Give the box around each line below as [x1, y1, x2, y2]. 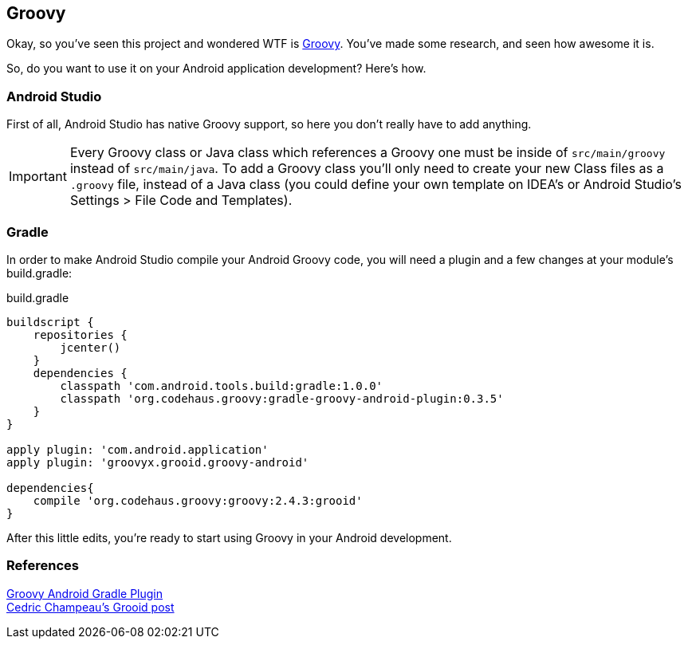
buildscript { [6, 315, 94, 328]
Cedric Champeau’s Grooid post [6, 600, 175, 614]
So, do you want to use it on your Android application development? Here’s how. [6, 61, 427, 76]
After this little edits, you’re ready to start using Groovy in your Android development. [6, 530, 452, 545]
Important [9, 168, 67, 185]
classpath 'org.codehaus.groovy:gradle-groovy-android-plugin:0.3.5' [60, 391, 504, 405]
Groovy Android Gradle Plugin [6, 586, 163, 600]
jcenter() [60, 340, 121, 354]
